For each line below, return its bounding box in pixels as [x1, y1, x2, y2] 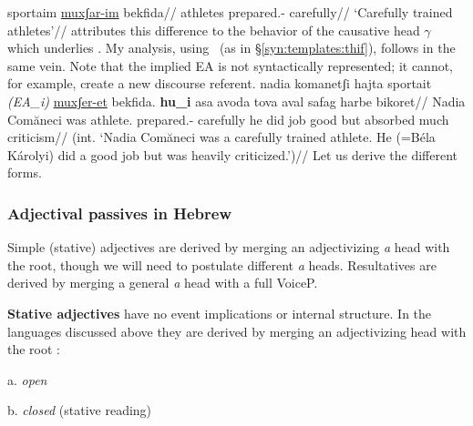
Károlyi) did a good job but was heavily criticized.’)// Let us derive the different [7, 145, 458, 164]
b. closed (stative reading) [7, 401, 152, 420]
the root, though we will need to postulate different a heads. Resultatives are [7, 255, 437, 274]
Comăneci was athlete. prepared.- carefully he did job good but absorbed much [7, 109, 449, 128]
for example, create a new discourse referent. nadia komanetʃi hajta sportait [7, 74, 432, 93]
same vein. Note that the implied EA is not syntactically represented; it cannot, [7, 56, 454, 75]
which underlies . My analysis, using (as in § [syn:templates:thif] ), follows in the [7, 38, 456, 57]
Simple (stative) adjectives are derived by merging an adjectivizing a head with [7, 238, 450, 257]
